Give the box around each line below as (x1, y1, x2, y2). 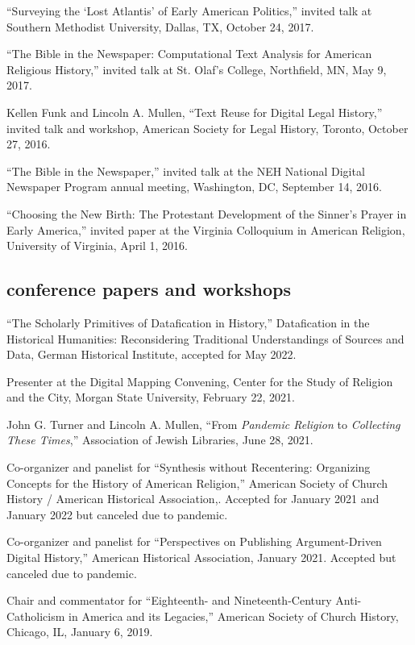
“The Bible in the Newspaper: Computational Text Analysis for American (6, 45, 372, 62)
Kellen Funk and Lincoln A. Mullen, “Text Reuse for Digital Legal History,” (6, 103, 383, 120)
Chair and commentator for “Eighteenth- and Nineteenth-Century (6, 592, 332, 609)
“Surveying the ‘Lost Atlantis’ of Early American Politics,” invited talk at (6, 2, 372, 19)
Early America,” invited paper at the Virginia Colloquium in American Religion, (6, 221, 405, 238)
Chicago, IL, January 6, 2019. (6, 623, 153, 640)
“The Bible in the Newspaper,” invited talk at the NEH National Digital (6, 162, 365, 179)
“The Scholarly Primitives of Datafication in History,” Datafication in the (6, 314, 370, 331)
